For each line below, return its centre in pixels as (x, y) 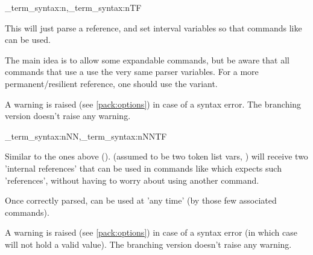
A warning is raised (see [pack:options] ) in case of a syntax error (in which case (151, 232)
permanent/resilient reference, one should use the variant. (111, 83)
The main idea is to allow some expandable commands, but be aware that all (147, 60)
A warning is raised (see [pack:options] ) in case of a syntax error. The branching (153, 104)
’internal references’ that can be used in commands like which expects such (143, 168)
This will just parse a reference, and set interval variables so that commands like (153, 27)
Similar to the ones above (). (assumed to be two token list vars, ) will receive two (156, 156)
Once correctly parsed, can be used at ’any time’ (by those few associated (141, 200)
